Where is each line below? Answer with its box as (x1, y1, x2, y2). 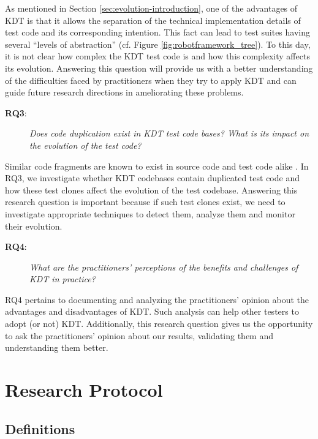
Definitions (5, 419, 75, 438)
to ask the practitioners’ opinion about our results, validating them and (5, 329, 274, 342)
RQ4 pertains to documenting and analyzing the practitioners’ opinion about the (5, 293, 309, 306)
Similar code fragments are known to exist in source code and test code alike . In (5, 159, 309, 172)
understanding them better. (5, 341, 108, 354)
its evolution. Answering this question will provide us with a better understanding (5, 61, 313, 74)
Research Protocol (5, 377, 163, 402)
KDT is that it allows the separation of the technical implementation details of (5, 13, 301, 26)
